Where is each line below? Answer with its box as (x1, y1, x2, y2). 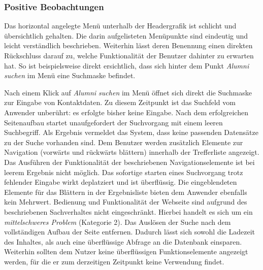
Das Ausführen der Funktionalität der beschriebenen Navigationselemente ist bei (4, 156, 255, 167)
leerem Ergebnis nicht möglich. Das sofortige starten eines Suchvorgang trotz (4, 166, 243, 177)
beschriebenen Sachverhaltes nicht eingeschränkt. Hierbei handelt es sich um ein (4, 206, 253, 217)
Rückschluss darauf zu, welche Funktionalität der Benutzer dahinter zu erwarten (4, 50, 254, 60)
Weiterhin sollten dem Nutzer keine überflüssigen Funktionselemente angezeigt (4, 246, 248, 257)
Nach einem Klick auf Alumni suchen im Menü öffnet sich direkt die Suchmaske (4, 87, 252, 97)
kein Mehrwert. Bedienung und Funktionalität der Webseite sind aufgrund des (4, 196, 247, 207)
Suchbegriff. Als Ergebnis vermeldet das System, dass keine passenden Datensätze (4, 127, 258, 138)
